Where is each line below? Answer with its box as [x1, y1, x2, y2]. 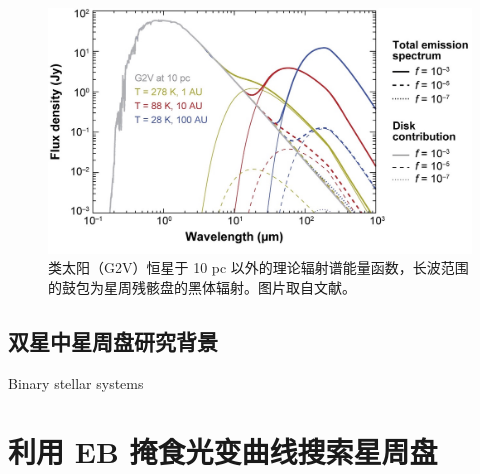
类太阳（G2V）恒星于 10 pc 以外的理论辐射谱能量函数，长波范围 [48, 257, 469, 278]
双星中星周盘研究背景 [8, 325, 218, 356]
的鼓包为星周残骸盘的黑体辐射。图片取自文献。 [48, 276, 356, 297]
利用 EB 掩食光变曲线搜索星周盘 [8, 431, 438, 472]
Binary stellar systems [8, 372, 144, 393]
